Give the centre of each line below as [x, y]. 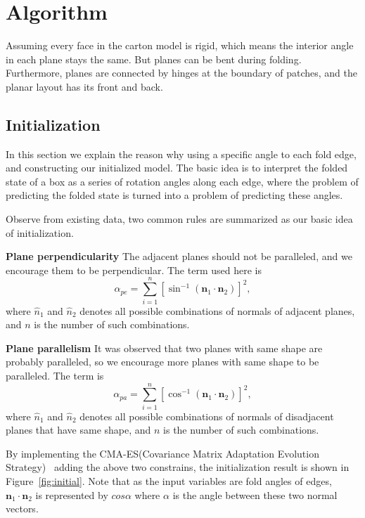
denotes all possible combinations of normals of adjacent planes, [217, 310]
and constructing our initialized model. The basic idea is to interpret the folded [177, 168]
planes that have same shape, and [78, 430]
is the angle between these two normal [255, 494]
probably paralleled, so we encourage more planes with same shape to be [162, 362]
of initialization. [40, 232]
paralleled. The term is [55, 375]
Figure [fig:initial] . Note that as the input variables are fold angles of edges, [169, 481]
